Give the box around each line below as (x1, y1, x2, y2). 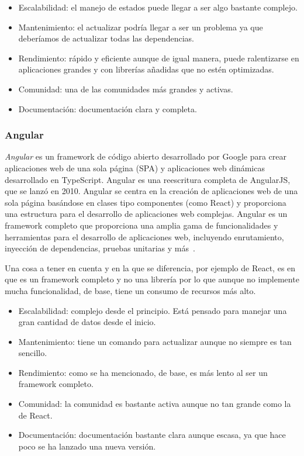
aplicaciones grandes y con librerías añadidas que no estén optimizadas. (18, 63, 274, 75)
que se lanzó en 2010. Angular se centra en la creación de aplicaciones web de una (5, 185, 298, 197)
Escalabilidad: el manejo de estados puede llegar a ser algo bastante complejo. (18, 1, 298, 13)
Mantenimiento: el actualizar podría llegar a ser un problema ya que (18, 20, 263, 33)
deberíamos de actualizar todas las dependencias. (18, 32, 195, 44)
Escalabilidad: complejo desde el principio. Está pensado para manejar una (18, 304, 287, 316)
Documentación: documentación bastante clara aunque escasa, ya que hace (18, 429, 286, 441)
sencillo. (18, 347, 47, 359)
